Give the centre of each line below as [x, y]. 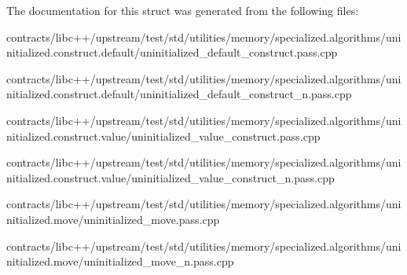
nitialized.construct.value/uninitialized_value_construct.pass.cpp [163, 136]
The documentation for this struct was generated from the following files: [183, 10]
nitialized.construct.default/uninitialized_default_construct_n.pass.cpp [179, 94]
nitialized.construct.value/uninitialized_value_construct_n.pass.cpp [170, 177]
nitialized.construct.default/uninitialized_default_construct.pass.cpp [172, 52]
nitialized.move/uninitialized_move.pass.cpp [113, 219]
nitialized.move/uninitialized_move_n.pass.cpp [120, 261]
